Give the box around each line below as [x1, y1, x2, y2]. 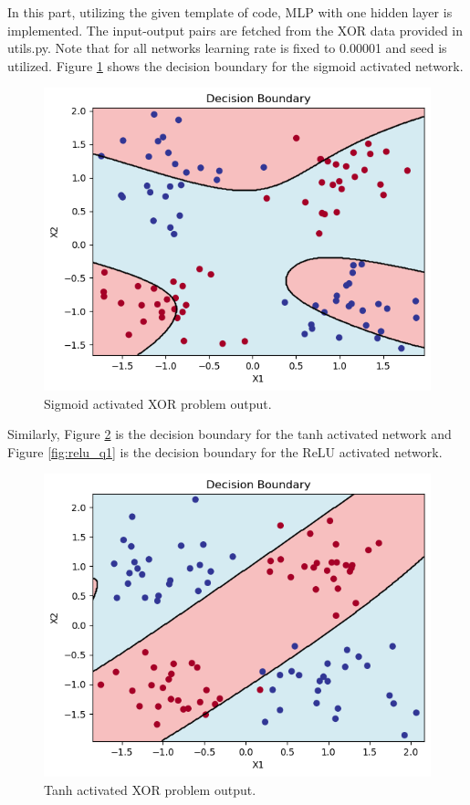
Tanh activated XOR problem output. [44, 779, 256, 799]
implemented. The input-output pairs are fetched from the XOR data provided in [7, 20, 464, 39]
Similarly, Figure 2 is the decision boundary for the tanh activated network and [7, 424, 452, 444]
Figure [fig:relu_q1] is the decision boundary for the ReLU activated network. [7, 442, 443, 461]
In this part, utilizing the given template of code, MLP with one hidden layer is [7, 3, 453, 21]
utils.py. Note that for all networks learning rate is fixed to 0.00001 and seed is [7, 38, 447, 57]
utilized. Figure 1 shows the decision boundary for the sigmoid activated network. [7, 56, 464, 75]
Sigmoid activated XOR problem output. [44, 393, 272, 413]
